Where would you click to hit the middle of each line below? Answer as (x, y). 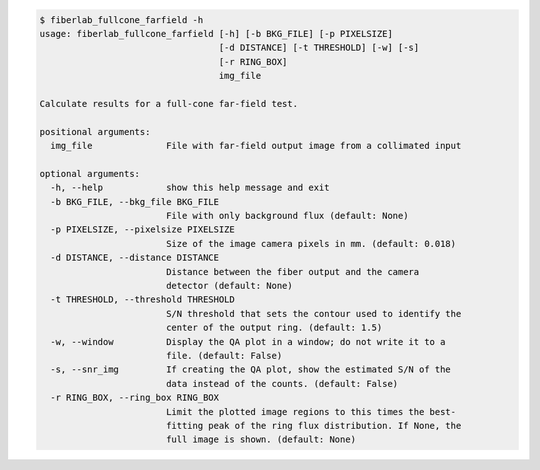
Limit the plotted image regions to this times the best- (311, 411)
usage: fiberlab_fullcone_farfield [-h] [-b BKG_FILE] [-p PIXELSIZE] (216, 33)
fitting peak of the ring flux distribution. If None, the (313, 425)
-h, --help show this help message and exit (190, 188)
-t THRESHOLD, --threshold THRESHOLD (142, 299)
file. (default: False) (224, 355)
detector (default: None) (229, 286)
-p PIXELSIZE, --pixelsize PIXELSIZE (142, 229)
